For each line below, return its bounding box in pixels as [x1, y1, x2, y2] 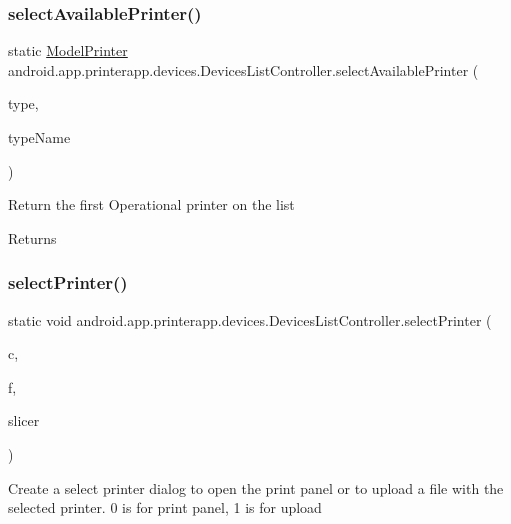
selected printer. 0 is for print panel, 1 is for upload [8, 497, 322, 518]
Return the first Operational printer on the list [8, 194, 295, 215]
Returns [8, 227, 57, 248]
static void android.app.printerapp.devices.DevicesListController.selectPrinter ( [8, 309, 492, 330]
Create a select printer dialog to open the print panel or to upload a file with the [8, 477, 504, 498]
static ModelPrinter [8, 40, 128, 61]
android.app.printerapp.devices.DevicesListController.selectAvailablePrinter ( [8, 59, 479, 80]
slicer [8, 410, 40, 431]
